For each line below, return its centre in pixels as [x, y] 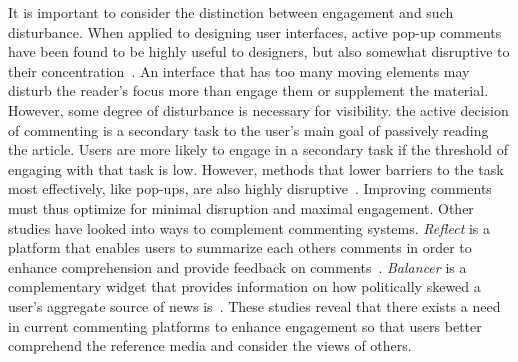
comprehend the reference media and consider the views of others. [210, 345]
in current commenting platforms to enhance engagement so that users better [245, 325]
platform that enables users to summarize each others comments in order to [240, 247]
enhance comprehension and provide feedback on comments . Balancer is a [237, 266]
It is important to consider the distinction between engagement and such [231, 12]
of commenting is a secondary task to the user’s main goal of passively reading [248, 129]
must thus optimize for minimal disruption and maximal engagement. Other [241, 207]
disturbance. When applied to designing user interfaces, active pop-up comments [255, 31]
